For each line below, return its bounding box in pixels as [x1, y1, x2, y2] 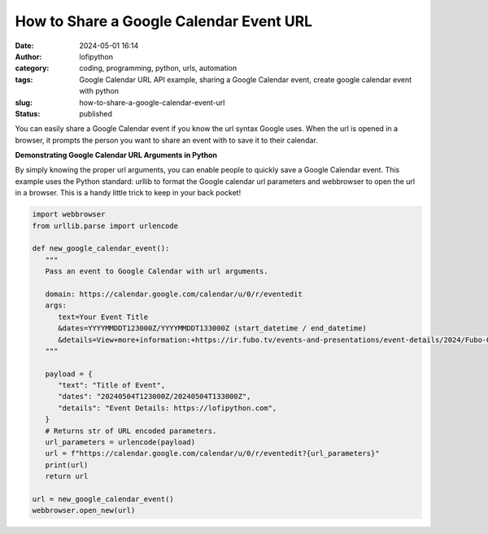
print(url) [45, 460, 89, 470]
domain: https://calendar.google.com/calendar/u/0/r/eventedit [45, 289, 303, 299]
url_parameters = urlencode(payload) [45, 438, 195, 447]
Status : [15, 108, 41, 118]
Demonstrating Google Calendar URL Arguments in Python [15, 151, 218, 160]
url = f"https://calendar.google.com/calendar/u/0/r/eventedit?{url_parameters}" [45, 449, 380, 458]
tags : [15, 74, 33, 85]
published [79, 108, 113, 118]
